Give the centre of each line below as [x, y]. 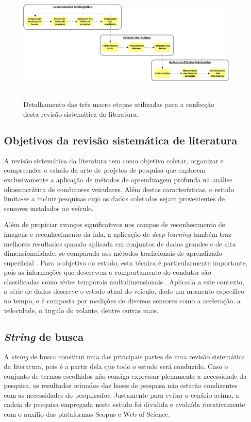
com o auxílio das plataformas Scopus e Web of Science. [87, 414]
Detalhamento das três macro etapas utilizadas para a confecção [119, 104]
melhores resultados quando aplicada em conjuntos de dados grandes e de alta [120, 243]
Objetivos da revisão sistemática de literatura [121, 140]
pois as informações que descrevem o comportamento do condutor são [108, 272]
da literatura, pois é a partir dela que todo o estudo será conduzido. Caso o [116, 366]
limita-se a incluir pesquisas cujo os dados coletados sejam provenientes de [114, 199]
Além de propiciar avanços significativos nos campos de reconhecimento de [115, 224]
